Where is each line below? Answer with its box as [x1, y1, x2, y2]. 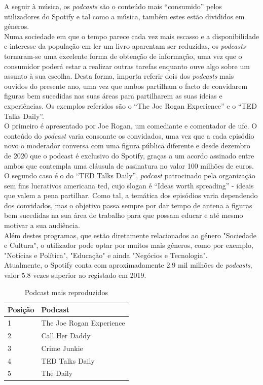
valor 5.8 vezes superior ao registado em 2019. [4, 270, 146, 280]
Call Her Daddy [41, 330, 91, 340]
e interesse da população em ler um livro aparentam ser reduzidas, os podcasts [4, 41, 246, 51]
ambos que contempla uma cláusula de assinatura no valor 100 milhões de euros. [4, 160, 254, 171]
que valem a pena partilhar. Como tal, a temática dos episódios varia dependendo [4, 190, 258, 201]
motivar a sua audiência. [4, 220, 80, 231]
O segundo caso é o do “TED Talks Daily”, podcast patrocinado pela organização [4, 170, 255, 181]
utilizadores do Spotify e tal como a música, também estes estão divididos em [4, 11, 245, 21]
